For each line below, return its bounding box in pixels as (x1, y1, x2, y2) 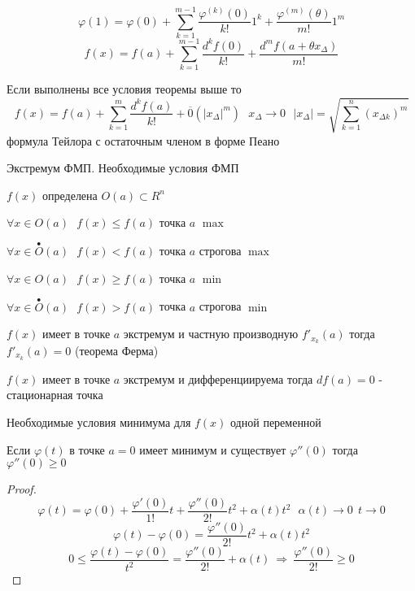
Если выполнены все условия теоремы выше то (7, 80, 242, 98)
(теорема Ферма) (75, 342, 159, 359)
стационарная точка (7, 386, 103, 403)
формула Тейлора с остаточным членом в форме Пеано (7, 132, 280, 149)
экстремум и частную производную (123, 325, 299, 342)
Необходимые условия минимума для (7, 414, 191, 431)
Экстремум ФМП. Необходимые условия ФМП (7, 159, 239, 176)
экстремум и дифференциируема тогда (123, 370, 313, 387)
